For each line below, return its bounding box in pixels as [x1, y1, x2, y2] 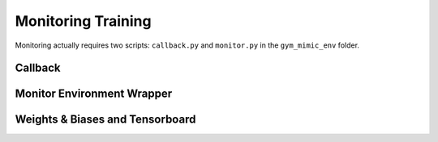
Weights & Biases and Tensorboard [15, 113, 196, 127]
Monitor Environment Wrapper [15, 87, 173, 101]
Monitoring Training [15, 12, 152, 30]
